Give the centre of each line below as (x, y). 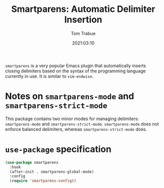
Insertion (83, 20)
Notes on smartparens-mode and (70, 96)
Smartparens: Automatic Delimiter (83, 9)
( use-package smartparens (32, 162)
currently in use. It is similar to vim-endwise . (49, 76)
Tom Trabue (83, 33)
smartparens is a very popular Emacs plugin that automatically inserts (76, 65)
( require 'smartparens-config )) (43, 181)
